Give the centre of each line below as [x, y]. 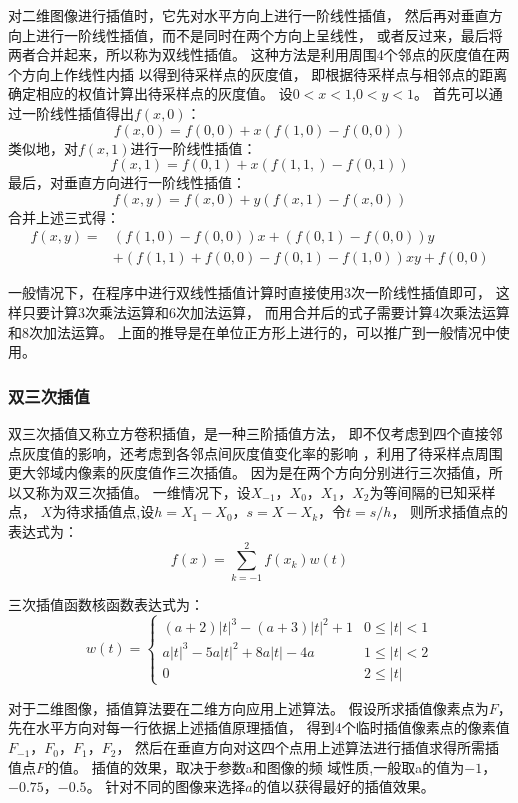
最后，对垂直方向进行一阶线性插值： [127, 182]
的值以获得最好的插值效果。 [343, 786]
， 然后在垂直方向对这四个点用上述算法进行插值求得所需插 [308, 747]
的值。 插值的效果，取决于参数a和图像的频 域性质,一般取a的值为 [255, 766]
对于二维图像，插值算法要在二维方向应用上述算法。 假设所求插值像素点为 [248, 707]
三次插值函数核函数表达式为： [106, 603]
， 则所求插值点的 [450, 511]
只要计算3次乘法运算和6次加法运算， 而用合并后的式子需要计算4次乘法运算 [265, 312]
